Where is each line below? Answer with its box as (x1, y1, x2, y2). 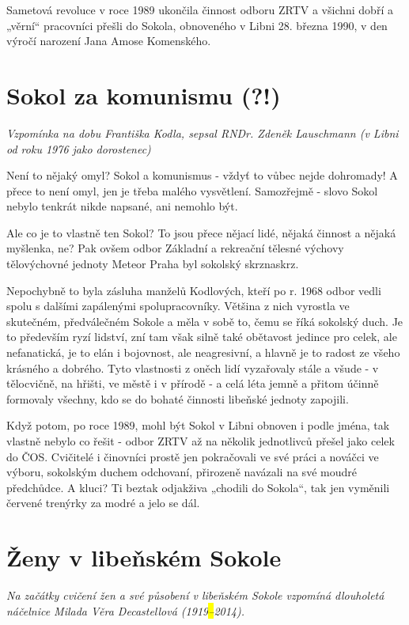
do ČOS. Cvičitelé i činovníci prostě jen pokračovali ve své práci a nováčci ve (6, 448, 379, 464)
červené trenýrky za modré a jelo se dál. (6, 494, 200, 511)
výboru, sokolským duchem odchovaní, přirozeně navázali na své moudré (6, 464, 357, 480)
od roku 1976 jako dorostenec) (6, 140, 151, 157)
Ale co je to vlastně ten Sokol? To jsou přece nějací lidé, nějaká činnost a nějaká (6, 224, 396, 241)
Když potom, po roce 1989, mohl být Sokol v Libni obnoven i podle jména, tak (6, 417, 390, 434)
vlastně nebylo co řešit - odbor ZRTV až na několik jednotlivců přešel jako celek (6, 433, 395, 449)
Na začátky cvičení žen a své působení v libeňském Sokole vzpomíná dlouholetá (6, 587, 384, 604)
